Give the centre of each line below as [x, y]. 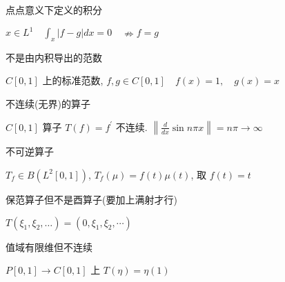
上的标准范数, [73, 80]
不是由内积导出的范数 [54, 57]
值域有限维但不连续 [49, 246]
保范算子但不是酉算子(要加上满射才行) [91, 199]
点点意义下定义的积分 [54, 10]
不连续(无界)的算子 [48, 104]
